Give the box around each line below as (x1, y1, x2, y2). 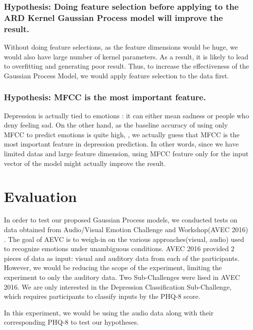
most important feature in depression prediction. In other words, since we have (4, 139, 239, 149)
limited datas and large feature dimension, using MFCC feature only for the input (4, 148, 249, 159)
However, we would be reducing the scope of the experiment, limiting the (4, 262, 222, 273)
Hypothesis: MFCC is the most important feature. (4, 91, 206, 103)
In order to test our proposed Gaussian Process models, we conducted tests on (4, 215, 237, 225)
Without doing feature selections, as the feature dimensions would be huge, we (4, 42, 238, 52)
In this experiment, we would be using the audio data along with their (4, 307, 214, 317)
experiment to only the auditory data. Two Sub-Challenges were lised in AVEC (4, 272, 240, 282)
